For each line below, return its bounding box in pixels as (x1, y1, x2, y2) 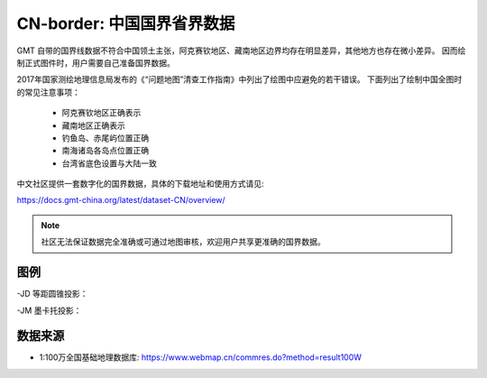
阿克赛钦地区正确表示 (61, 107, 142, 118)
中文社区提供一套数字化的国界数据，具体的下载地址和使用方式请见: (16, 179, 265, 189)
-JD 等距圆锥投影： (16, 289, 88, 300)
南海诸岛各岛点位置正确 (61, 145, 149, 156)
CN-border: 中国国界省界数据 (16, 14, 235, 33)
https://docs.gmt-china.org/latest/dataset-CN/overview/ (16, 195, 225, 206)
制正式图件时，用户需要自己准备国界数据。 (16, 57, 175, 68)
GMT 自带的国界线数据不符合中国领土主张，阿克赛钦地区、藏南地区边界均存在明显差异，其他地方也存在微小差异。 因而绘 (16, 45, 466, 56)
